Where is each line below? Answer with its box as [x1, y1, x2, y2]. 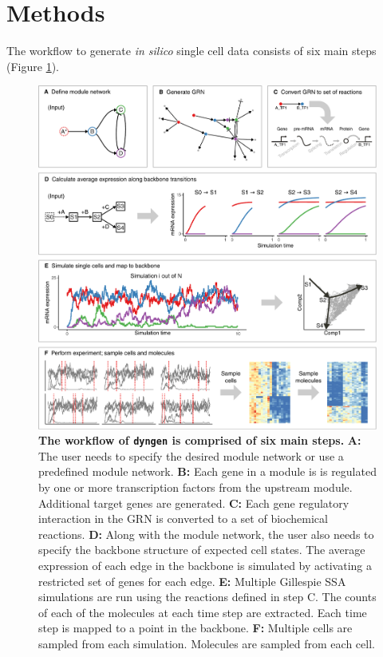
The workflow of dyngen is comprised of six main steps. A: [38, 432, 361, 449]
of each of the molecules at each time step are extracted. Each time [38, 604, 367, 620]
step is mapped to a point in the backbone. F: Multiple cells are [38, 619, 353, 636]
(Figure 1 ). [6, 57, 59, 74]
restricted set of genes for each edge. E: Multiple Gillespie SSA [38, 572, 346, 589]
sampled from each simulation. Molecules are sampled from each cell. [38, 635, 375, 651]
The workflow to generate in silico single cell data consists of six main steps [6, 42, 377, 59]
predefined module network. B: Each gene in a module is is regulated [38, 463, 377, 480]
